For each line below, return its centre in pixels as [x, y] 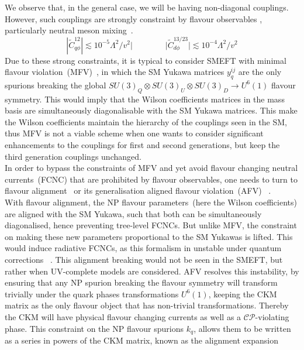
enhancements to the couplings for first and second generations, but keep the [142, 145]
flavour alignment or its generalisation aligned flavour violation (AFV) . [138, 191]
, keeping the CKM [243, 294]
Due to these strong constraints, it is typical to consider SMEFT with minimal [146, 60]
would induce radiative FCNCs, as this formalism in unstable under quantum [143, 248]
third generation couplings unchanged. [73, 156]
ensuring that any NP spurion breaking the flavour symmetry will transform [141, 282]
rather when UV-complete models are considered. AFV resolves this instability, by [152, 271]
